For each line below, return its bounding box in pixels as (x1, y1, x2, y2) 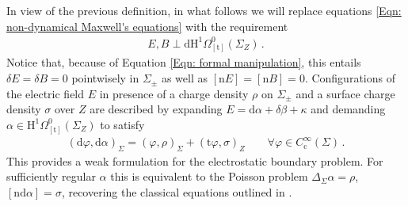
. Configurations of (304, 70, 395, 86)
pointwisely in (71, 70, 139, 86)
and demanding (311, 101, 386, 117)
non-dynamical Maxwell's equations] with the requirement (6, 17, 288, 34)
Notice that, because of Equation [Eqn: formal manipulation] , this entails (6, 54, 361, 71)
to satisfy (100, 116, 145, 132)
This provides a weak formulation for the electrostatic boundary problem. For (6, 152, 383, 169)
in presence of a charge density (99, 85, 249, 101)
